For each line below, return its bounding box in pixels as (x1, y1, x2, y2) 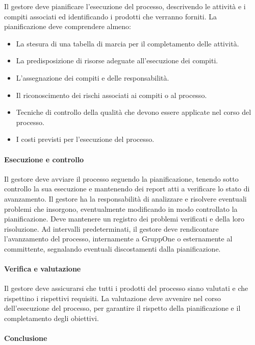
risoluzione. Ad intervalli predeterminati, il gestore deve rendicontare (4, 223, 219, 234)
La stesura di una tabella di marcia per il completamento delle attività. (16, 38, 239, 48)
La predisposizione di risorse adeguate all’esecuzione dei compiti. (16, 55, 218, 66)
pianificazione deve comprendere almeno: (4, 21, 131, 32)
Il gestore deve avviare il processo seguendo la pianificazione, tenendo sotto (4, 173, 239, 184)
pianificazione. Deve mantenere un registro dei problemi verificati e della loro (4, 213, 245, 224)
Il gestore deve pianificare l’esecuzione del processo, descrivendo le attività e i (4, 1, 246, 11)
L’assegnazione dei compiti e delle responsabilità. (16, 72, 169, 83)
